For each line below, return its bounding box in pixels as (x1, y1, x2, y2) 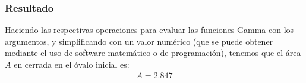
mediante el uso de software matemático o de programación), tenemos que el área (5, 47, 301, 59)
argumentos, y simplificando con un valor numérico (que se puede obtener (5, 35, 273, 47)
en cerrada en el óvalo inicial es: (14, 58, 130, 70)
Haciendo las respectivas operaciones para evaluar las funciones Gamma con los (5, 24, 294, 36)
